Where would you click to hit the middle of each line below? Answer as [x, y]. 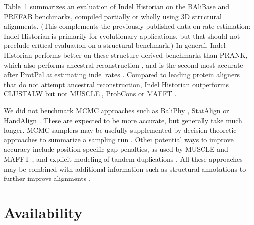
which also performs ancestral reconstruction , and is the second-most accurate [124, 65]
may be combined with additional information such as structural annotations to [125, 168]
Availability [43, 212]
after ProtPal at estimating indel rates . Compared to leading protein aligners [122, 74]
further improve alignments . [47, 178]
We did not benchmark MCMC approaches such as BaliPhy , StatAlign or [117, 110]
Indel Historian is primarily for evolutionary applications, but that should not [122, 35]
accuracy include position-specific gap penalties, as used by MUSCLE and [116, 149]
